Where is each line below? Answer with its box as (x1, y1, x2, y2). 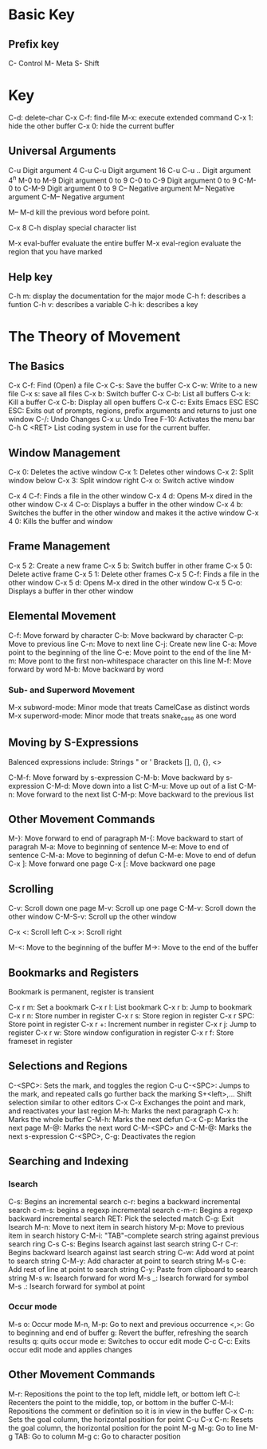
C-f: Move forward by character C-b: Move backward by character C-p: (8, 630, 245, 640)
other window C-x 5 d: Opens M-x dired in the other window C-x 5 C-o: (8, 577, 243, 587)
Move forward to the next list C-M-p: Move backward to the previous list (16, 789, 254, 799)
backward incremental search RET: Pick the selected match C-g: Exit (8, 1214, 234, 1223)
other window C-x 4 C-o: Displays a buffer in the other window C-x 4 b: (8, 500, 243, 510)
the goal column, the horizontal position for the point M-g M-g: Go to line (8, 1423, 248, 1432)
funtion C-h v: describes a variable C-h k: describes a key (8, 300, 198, 309)
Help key (8, 270, 53, 284)
